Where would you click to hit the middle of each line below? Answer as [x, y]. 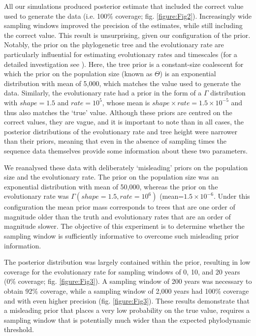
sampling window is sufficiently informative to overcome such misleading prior [122, 236]
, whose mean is [126, 102]
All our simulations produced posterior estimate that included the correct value [124, 6]
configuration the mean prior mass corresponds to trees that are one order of [120, 207]
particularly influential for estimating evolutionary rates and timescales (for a [121, 54]
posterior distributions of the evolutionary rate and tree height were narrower [121, 131]
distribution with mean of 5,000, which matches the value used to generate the [122, 83]
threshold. [19, 329]
